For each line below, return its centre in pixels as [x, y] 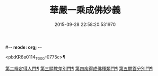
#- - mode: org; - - [24, 47]
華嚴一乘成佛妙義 [85, 10]
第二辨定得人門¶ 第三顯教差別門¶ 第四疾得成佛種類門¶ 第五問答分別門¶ [79, 68]
